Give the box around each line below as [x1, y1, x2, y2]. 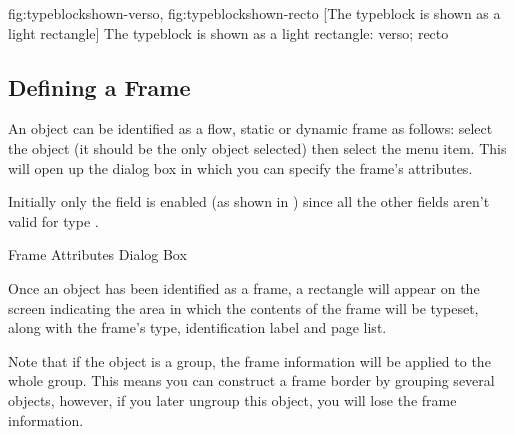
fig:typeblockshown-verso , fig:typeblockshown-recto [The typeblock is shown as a [8, 3, 501, 23]
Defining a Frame [8, 71, 191, 102]
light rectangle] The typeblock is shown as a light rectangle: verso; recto [8, 22, 449, 43]
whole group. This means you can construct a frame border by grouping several [8, 370, 495, 391]
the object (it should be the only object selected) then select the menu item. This [8, 137, 507, 158]
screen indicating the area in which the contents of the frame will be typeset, [8, 297, 479, 318]
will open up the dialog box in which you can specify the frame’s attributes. [8, 157, 473, 178]
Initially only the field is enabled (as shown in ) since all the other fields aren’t [8, 191, 490, 212]
